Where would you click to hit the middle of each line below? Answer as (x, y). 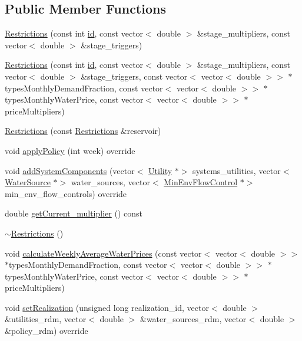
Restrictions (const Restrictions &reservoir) (83, 131)
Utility (160, 170)
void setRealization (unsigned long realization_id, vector (107, 307)
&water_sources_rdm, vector (193, 319)
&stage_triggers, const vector (134, 76)
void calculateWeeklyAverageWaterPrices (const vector (103, 253)
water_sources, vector (110, 182)
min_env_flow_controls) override (66, 193)
